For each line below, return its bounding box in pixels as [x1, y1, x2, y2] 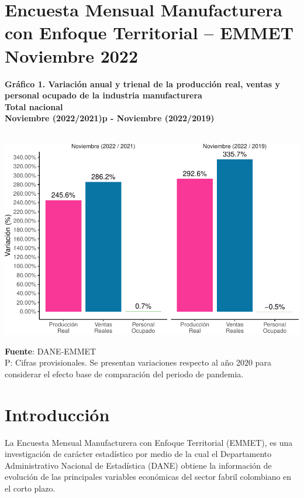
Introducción [5, 402, 110, 426]
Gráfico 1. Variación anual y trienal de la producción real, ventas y [5, 77, 280, 90]
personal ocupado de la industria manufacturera [5, 89, 202, 101]
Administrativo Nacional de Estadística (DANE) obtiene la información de [5, 459, 272, 471]
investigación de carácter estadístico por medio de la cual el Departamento [5, 448, 272, 460]
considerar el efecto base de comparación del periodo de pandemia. [5, 367, 244, 380]
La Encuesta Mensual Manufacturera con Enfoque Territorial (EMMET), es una [5, 436, 293, 448]
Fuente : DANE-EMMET [5, 344, 96, 357]
